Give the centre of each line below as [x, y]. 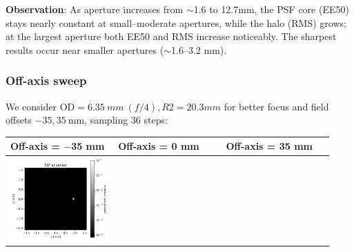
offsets [19, 120]
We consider [31, 106]
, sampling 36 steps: [126, 120]
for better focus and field [276, 106]
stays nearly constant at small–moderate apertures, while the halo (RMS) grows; [176, 22]
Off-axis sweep [46, 80]
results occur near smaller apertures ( [85, 49]
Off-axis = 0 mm [159, 146]
